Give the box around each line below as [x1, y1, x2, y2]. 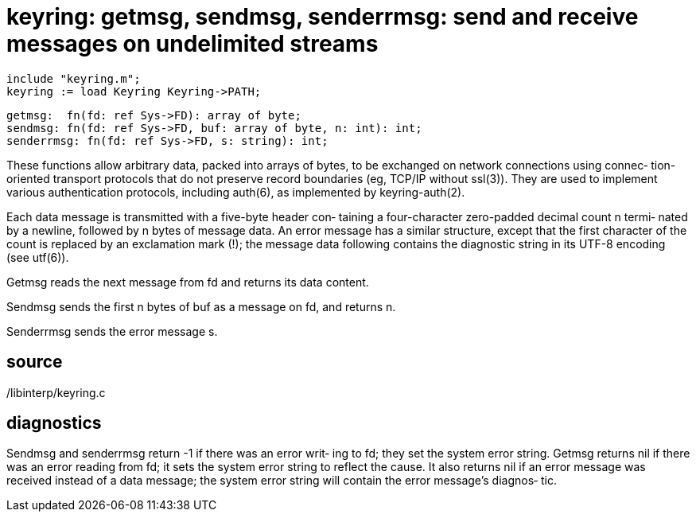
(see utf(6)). [6, 250, 69, 264]
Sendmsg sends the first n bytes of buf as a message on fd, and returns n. [6, 299, 396, 314]
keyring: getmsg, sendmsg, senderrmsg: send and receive [6, 3, 639, 30]
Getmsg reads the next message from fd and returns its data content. [6, 275, 369, 289]
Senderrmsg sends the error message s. [6, 324, 218, 338]
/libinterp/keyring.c [6, 385, 106, 399]
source [6, 352, 63, 372]
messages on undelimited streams [6, 30, 379, 57]
